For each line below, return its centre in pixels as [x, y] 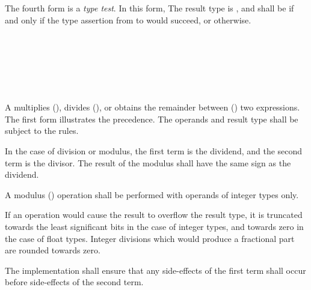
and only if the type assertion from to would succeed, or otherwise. [128, 20]
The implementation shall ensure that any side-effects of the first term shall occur [155, 270]
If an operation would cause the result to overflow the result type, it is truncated [154, 215]
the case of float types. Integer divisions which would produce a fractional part [150, 238]
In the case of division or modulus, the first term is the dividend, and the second [154, 150]
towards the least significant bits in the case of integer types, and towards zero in [154, 226]
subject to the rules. [42, 131]
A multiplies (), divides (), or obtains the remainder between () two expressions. [152, 107]
